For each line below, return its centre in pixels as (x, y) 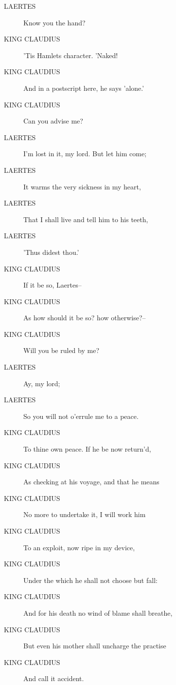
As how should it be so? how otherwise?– (85, 318)
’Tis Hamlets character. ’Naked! (71, 55)
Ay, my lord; (42, 383)
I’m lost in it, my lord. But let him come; (85, 154)
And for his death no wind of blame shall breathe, (98, 612)
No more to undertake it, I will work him (85, 514)
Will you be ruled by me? (61, 350)
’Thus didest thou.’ (51, 252)
